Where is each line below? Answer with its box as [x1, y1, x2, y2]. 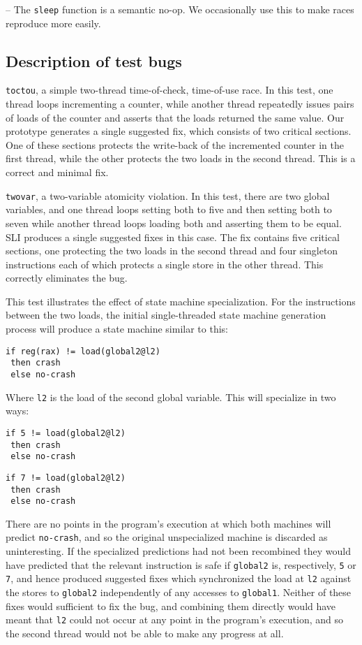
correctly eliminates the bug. [6, 270, 128, 285]
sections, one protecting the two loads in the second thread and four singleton [6, 243, 338, 258]
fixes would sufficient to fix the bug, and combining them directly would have [6, 598, 336, 613]
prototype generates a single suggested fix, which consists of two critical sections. [6, 124, 352, 138]
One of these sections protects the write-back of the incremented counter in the [6, 137, 344, 152]
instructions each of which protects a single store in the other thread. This [6, 256, 324, 271]
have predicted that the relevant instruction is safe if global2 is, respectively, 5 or [6, 557, 356, 572]
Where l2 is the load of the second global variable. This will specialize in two [6, 389, 336, 404]
